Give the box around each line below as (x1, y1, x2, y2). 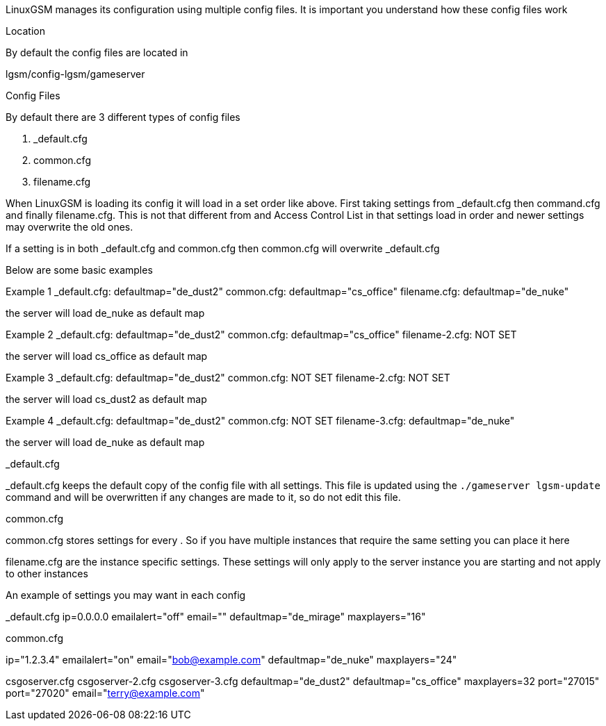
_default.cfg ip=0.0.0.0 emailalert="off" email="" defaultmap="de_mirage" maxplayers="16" (6, 611, 426, 622)
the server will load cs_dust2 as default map (6, 393, 207, 405)
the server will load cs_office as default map (6, 350, 208, 362)
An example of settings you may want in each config (6, 589, 246, 601)
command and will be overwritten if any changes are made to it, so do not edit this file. (6, 491, 401, 503)
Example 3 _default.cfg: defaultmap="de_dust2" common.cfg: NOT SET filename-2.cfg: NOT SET (6, 372, 450, 383)
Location (6, 25, 45, 37)
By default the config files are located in (6, 47, 188, 58)
